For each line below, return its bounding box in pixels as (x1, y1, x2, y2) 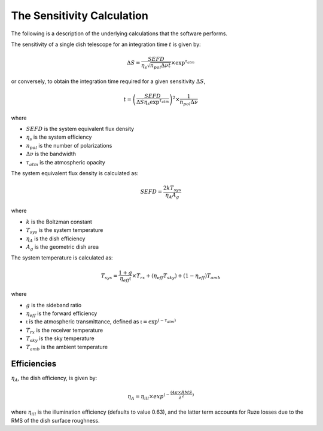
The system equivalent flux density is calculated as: (11, 170, 139, 176)
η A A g (165, 191, 179, 200)
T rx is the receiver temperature (26, 326, 103, 335)
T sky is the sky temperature (26, 335, 95, 343)
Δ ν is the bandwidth (26, 150, 76, 158)
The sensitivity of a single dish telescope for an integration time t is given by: (11, 41, 202, 48)
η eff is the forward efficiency (26, 310, 97, 318)
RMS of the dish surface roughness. (11, 417, 100, 424)
